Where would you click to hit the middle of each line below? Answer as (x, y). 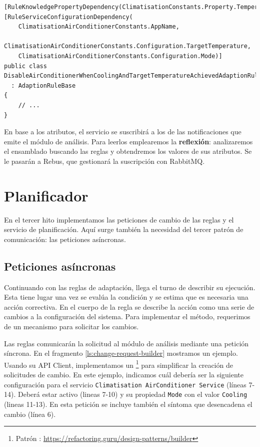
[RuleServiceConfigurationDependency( (68, 17)
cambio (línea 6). (30, 414)
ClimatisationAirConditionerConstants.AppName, (99, 27)
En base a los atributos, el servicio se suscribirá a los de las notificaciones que (123, 132)
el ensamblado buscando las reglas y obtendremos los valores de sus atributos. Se (128, 151)
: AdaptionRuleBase (43, 85)
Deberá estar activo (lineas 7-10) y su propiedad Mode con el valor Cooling (132, 394)
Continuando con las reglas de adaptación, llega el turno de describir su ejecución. (130, 287)
